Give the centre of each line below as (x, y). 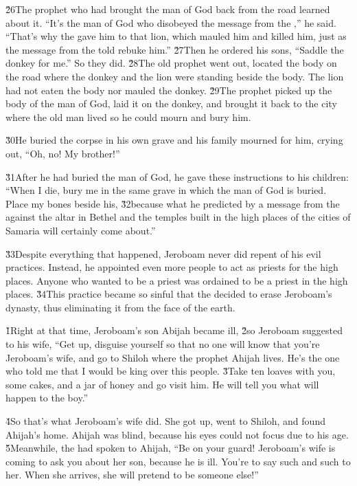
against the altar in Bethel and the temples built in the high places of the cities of (178, 217)
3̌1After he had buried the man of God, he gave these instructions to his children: (177, 176)
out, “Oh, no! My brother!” (63, 153)
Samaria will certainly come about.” (81, 230)
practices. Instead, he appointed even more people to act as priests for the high (172, 267)
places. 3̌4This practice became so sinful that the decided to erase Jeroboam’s (169, 294)
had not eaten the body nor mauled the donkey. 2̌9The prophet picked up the (169, 90)
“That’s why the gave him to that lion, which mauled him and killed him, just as (176, 36)
